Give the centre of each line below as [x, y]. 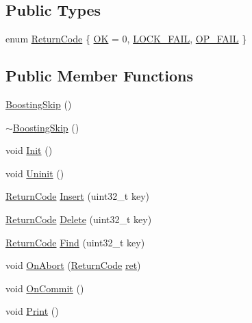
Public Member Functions [99, 76]
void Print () [32, 311]
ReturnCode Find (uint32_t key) [75, 242]
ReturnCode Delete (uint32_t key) [79, 219]
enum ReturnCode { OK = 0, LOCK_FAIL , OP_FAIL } [126, 39]
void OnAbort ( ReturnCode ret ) [73, 265]
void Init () [29, 150]
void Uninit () [35, 173]
